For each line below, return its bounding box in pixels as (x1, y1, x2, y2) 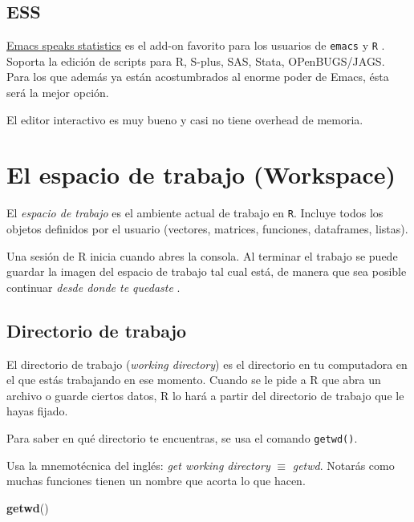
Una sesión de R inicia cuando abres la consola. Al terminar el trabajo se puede (6, 247, 398, 264)
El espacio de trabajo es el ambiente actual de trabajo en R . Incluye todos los (6, 204, 384, 221)
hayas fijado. (6, 403, 68, 419)
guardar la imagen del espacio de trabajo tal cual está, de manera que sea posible (6, 263, 407, 280)
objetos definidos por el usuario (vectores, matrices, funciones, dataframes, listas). (6, 221, 408, 237)
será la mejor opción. (6, 84, 109, 101)
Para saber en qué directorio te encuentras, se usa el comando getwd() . (6, 429, 358, 446)
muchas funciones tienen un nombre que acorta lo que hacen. (6, 472, 306, 489)
